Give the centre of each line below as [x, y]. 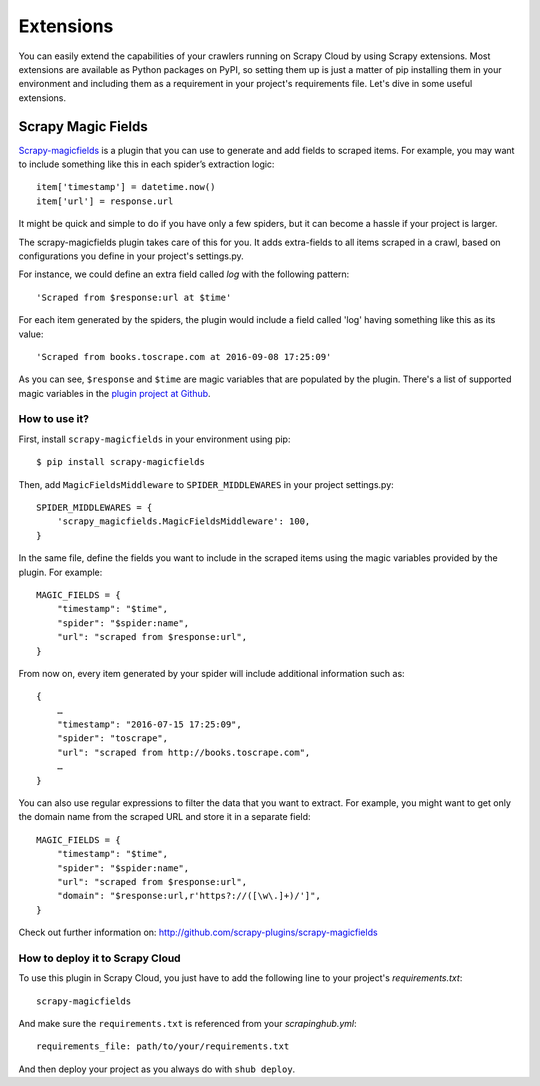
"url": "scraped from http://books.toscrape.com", [183, 752]
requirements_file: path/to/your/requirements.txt [163, 1046]
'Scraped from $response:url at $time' [134, 297]
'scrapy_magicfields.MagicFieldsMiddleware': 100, [183, 521]
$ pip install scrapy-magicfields [120, 462]
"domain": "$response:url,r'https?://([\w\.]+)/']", [189, 896]
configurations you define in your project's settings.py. [131, 256]
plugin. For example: [60, 572]
